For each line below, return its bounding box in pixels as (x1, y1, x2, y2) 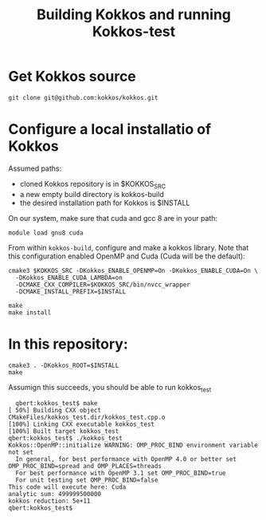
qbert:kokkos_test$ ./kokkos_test (8, 435, 123, 443)
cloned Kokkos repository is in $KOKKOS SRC (19, 179, 166, 191)
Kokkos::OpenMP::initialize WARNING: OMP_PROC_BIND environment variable (8, 441, 259, 450)
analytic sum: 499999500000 (8, 490, 102, 498)
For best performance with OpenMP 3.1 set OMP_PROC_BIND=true (15, 469, 226, 478)
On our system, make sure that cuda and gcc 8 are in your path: (8, 213, 217, 223)
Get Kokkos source (8, 68, 137, 85)
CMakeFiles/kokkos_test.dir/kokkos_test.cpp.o (8, 413, 166, 422)
